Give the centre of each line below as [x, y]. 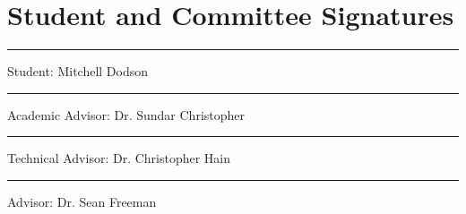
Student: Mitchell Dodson [78, 71]
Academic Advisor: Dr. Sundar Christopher [126, 114]
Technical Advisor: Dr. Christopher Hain [119, 158]
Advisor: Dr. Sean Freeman [82, 201]
